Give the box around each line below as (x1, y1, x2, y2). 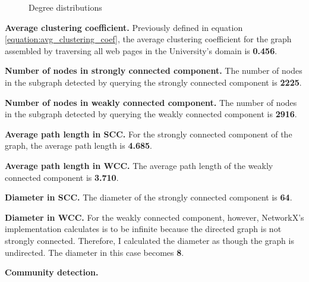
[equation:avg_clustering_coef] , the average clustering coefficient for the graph (5, 33, 292, 45)
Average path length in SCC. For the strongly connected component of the (5, 127, 292, 140)
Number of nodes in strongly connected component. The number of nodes (5, 64, 302, 77)
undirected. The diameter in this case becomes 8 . (5, 246, 184, 258)
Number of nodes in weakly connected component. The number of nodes (5, 96, 297, 108)
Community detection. (5, 266, 99, 278)
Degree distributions (29, 1, 102, 13)
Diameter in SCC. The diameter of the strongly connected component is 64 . (5, 191, 292, 203)
